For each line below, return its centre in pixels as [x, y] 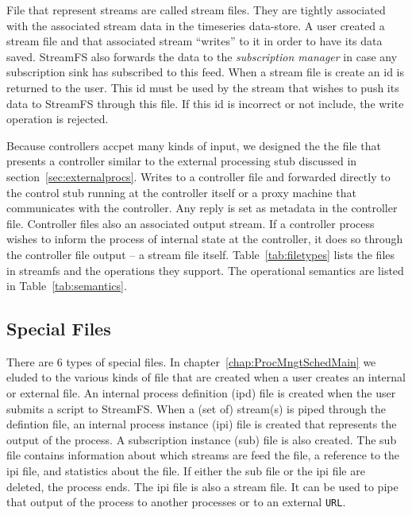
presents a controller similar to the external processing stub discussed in [182, 161]
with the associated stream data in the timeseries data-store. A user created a [196, 25]
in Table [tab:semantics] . [67, 286]
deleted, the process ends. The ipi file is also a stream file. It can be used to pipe [202, 486]
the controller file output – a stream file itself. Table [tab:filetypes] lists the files [201, 254]
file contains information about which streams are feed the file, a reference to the [203, 455]
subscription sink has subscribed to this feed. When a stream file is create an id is [206, 72]
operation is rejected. [58, 119]
